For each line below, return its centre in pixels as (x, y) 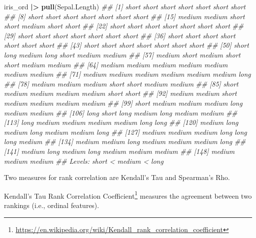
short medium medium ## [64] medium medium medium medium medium (116, 64)
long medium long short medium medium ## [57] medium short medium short (122, 54)
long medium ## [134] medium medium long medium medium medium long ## (125, 141)
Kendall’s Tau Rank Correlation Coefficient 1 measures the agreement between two (128, 195)
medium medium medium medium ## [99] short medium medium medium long (123, 103)
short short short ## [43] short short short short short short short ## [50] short (127, 45)
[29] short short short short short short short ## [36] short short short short (120, 35)
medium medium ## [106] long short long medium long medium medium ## (121, 112)
